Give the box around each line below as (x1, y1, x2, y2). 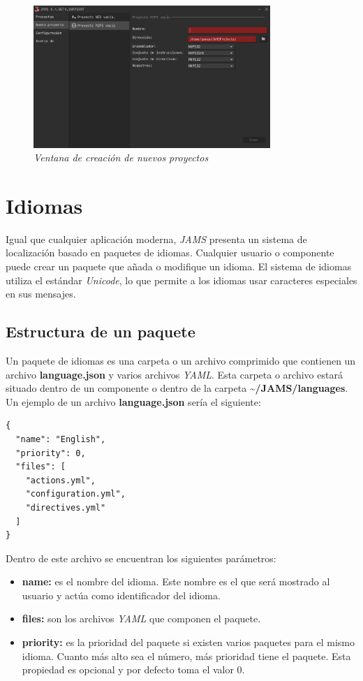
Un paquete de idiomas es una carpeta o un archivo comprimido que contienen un (6, 353, 356, 367)
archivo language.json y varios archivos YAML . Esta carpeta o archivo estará (6, 367, 343, 381)
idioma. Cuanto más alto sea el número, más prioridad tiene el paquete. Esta (22, 648, 351, 663)
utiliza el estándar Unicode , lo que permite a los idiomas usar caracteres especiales (6, 272, 357, 287)
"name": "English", (15, 434, 106, 444)
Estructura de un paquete (6, 321, 195, 342)
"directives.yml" (25, 502, 106, 513)
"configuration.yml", (25, 489, 126, 499)
